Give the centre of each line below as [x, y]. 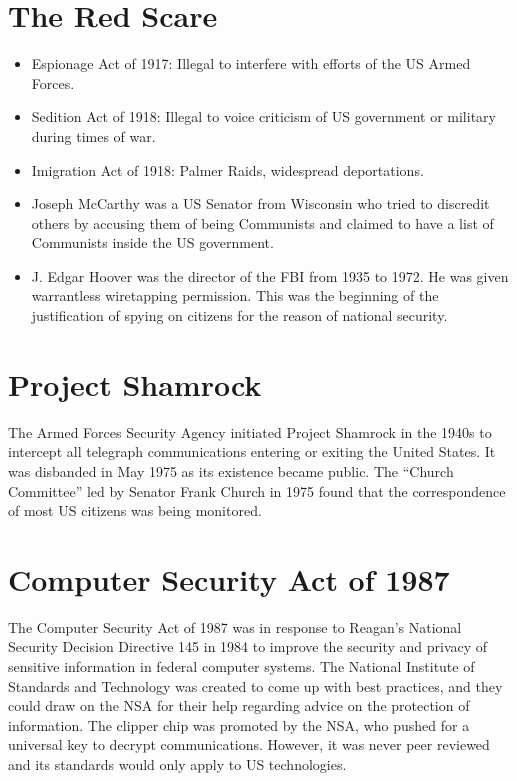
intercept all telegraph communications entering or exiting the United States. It [252, 451]
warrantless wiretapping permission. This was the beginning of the [235, 295]
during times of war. [93, 135]
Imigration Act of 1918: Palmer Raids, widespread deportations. [227, 169]
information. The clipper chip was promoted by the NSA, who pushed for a [239, 724]
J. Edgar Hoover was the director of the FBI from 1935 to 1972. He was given [270, 275]
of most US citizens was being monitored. [135, 510]
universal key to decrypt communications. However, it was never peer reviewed [249, 744]
